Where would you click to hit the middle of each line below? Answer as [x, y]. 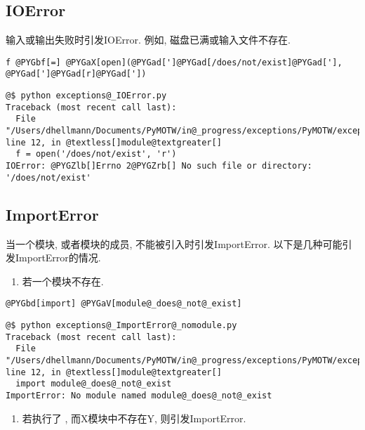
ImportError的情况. [58, 258]
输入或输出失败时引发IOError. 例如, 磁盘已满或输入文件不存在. [148, 40]
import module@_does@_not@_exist [94, 384]
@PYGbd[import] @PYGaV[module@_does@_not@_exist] [124, 304]
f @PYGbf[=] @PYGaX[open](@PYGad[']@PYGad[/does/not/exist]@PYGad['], [174, 62]
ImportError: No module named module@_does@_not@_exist [139, 395]
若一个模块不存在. [63, 281]
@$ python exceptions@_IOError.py [86, 96]
